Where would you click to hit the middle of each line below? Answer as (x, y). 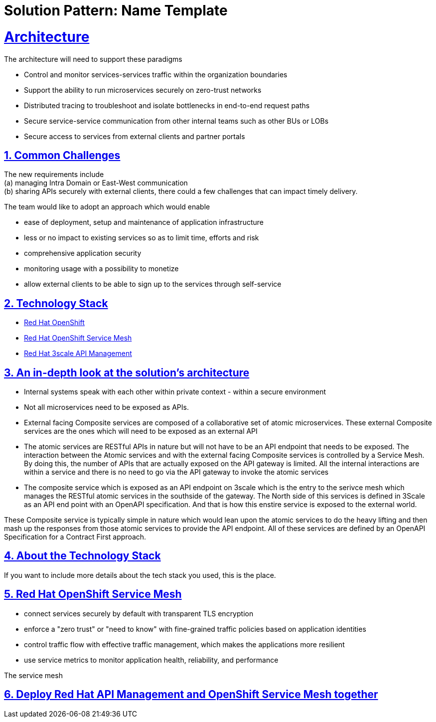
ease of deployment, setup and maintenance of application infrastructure (144, 222)
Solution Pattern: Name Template (116, 10)
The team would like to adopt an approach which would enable (107, 207)
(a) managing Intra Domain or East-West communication (96, 183)
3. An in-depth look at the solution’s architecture (127, 372)
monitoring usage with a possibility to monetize (101, 269)
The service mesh (33, 675)
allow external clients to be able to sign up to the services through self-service (153, 284)
